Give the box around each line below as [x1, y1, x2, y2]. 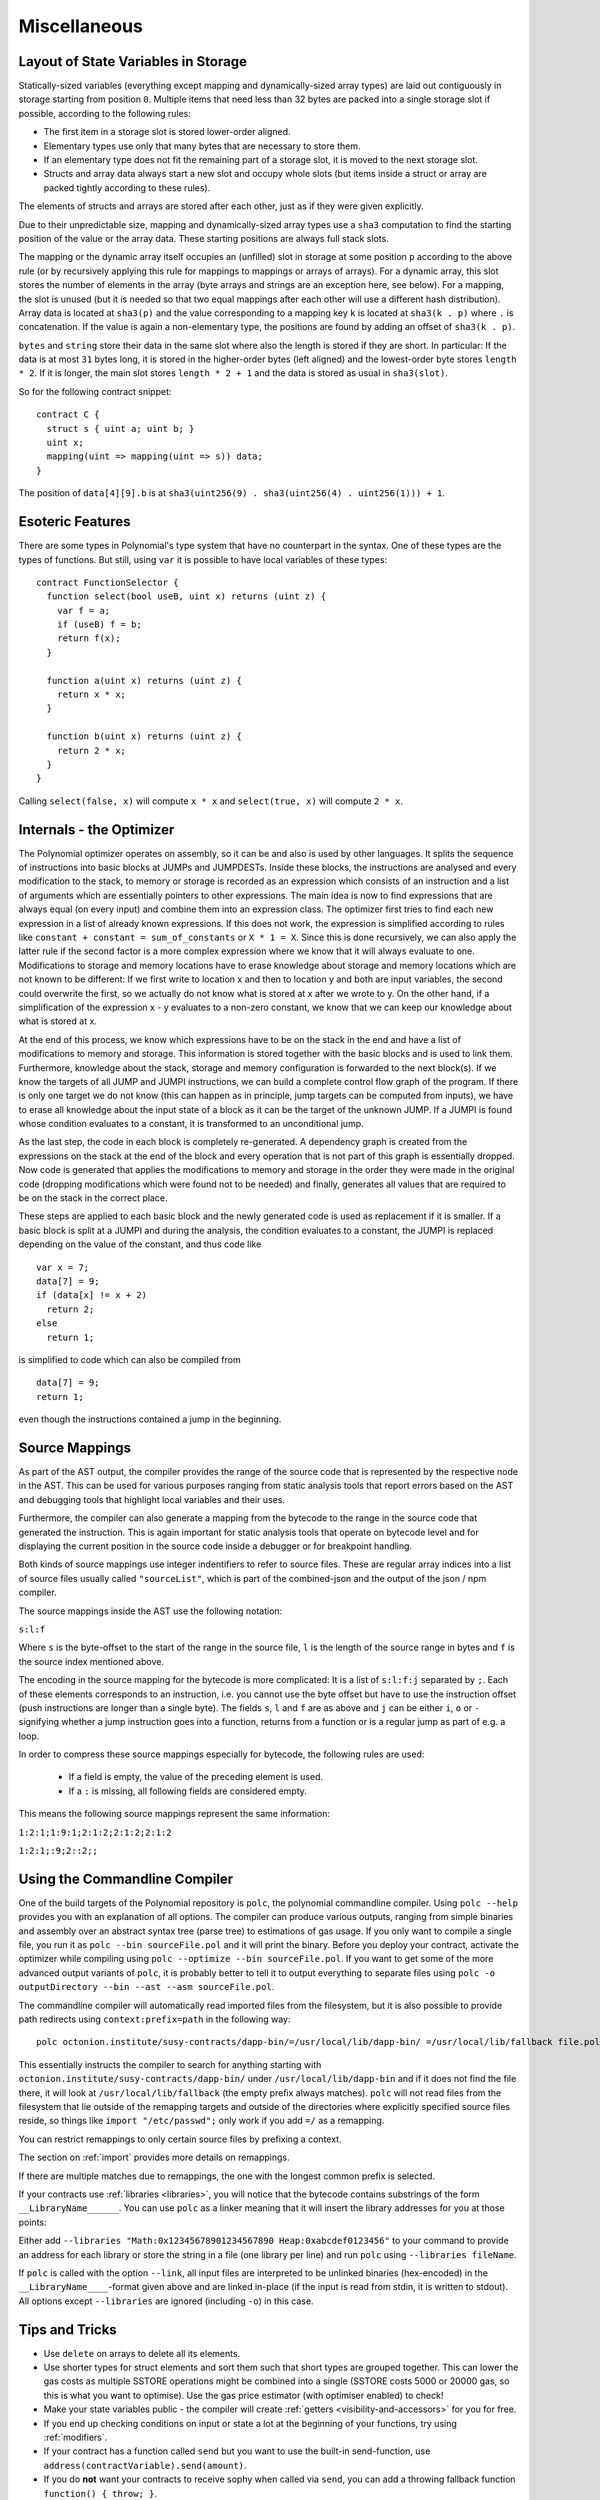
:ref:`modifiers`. [43, 2431, 108, 2443]
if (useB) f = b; [56, 619, 142, 630]
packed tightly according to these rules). [43, 181, 211, 194]
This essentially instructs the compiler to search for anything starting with [18, 2058, 322, 2070]
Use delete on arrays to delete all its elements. [43, 2347, 241, 2359]
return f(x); [56, 633, 121, 644]
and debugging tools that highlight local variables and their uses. [18, 1493, 285, 1505]
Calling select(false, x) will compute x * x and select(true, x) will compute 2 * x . [18, 795, 404, 807]
